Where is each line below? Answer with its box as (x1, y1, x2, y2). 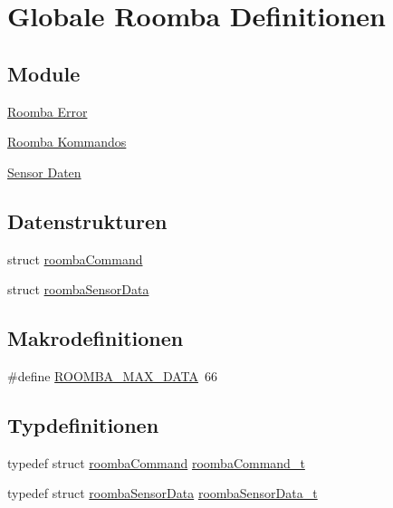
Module (7, 59, 81, 87)
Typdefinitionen (7, 410, 159, 438)
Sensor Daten (7, 162, 81, 181)
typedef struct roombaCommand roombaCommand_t (7, 453, 305, 472)
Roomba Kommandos (7, 132, 127, 151)
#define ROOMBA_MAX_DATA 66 (7, 366, 217, 385)
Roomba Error (7, 101, 88, 120)
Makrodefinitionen (7, 324, 184, 352)
